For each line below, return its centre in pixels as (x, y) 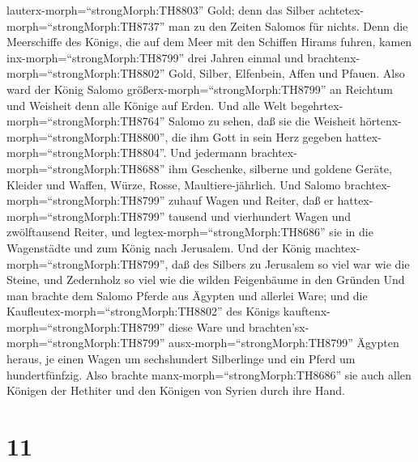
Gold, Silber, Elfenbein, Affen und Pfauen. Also (287, 73)
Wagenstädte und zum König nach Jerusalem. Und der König (159, 247)
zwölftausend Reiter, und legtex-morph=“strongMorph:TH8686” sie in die (190, 232)
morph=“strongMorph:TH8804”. (87, 153)
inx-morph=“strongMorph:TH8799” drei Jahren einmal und (155, 57)
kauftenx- (307, 311)
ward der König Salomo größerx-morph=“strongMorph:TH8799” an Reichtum (200, 89)
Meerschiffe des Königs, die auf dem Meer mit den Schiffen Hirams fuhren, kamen (209, 42)
